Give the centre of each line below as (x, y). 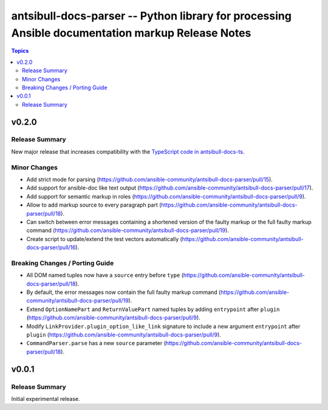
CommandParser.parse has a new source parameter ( (96, 343)
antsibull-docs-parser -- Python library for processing (151, 16)
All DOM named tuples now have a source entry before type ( (105, 275)
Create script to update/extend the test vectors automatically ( (104, 239)
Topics (20, 51)
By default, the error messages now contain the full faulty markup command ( (124, 292)
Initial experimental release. (46, 398)
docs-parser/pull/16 (51, 248)
